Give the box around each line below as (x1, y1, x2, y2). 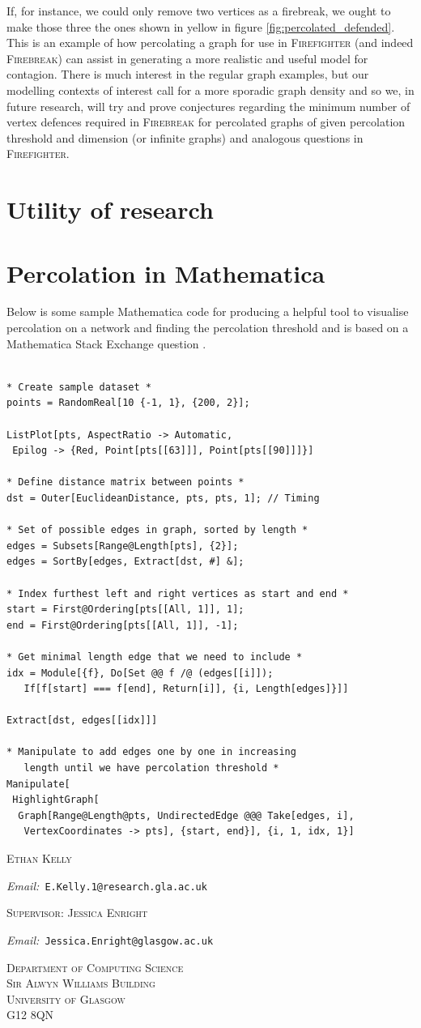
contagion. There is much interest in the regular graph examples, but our (6, 66, 369, 83)
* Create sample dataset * (6, 381, 151, 393)
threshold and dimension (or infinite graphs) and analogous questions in (6, 129, 364, 146)
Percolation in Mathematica (6, 256, 325, 289)
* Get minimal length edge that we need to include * (6, 650, 303, 663)
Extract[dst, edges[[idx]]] (6, 714, 158, 727)
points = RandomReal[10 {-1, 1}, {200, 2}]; (6, 397, 250, 409)
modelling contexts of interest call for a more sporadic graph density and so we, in (6, 81, 415, 98)
